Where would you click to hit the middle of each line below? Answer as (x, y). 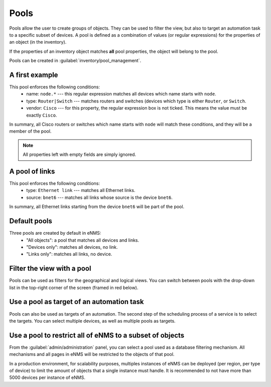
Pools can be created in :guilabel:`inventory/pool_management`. (75, 61)
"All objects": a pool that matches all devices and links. (83, 240)
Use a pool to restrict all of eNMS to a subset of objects (97, 335)
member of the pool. (30, 131)
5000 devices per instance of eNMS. (47, 377)
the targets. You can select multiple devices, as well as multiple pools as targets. (92, 321)
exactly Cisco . (42, 115)
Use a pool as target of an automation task (77, 302)
